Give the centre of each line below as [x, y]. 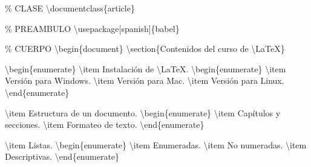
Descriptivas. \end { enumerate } [62, 156]
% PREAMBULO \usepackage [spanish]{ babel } [92, 28]
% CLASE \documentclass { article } [70, 8]
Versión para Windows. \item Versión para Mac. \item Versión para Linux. [145, 80]
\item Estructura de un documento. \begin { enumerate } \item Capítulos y [143, 112]
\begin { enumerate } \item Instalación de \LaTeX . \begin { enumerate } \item [146, 68]
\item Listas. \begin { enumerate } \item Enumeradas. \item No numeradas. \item [156, 144]
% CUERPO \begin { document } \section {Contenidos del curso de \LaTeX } [145, 49]
